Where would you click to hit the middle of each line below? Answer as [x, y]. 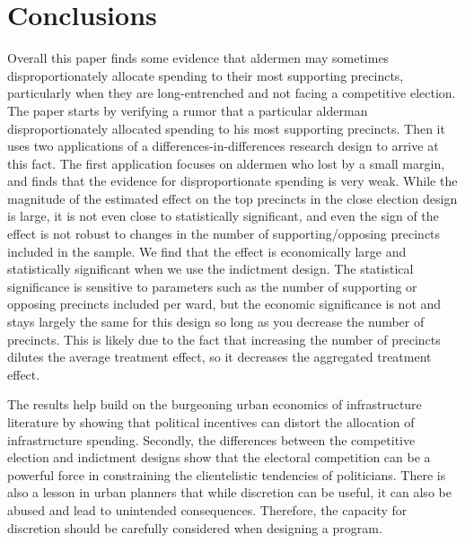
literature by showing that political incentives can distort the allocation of [211, 422]
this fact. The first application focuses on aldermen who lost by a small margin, [226, 163]
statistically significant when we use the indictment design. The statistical [211, 269]
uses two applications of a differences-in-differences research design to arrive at [223, 146]
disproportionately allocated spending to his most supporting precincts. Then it [226, 128]
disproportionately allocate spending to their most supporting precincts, [206, 75]
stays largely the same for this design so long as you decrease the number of [216, 322]
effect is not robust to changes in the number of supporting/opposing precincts [224, 234]
